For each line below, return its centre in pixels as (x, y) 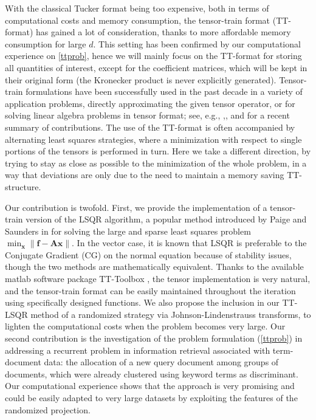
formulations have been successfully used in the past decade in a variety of (164, 91)
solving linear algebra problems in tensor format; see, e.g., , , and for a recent (147, 115)
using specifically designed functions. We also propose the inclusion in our (142, 302)
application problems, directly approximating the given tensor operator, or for (150, 103)
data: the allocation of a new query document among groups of (161, 362)
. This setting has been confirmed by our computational (197, 43)
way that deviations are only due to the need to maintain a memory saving (145, 175)
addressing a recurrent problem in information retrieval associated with (138, 350)
